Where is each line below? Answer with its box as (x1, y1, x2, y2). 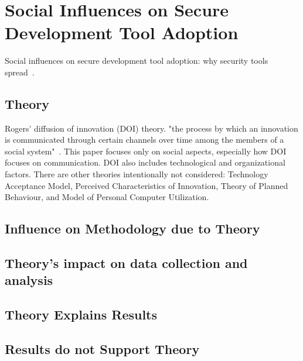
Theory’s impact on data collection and (5, 254, 248, 272)
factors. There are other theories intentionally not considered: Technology (5, 168, 268, 180)
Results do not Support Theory (5, 339, 200, 357)
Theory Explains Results (5, 305, 158, 324)
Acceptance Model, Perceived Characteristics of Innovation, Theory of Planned (5, 179, 288, 191)
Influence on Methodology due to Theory (5, 219, 260, 238)
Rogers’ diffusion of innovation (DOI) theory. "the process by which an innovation (5, 122, 298, 134)
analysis (5, 271, 53, 289)
